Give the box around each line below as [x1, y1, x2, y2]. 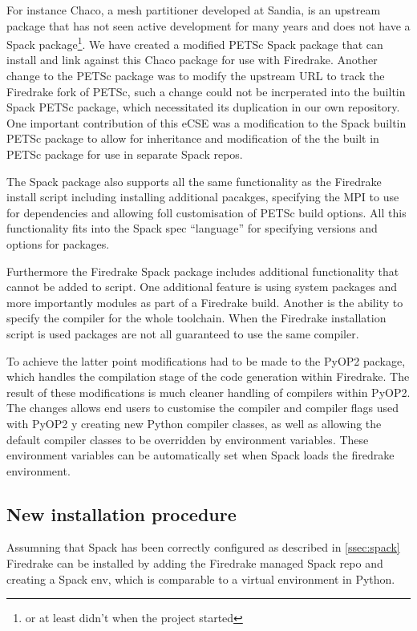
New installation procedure [6, 501, 237, 526]
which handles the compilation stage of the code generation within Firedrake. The [6, 368, 410, 385]
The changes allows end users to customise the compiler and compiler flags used [6, 399, 399, 416]
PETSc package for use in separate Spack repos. [6, 146, 243, 162]
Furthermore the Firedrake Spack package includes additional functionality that [6, 262, 399, 279]
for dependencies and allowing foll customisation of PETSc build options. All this [6, 204, 407, 220]
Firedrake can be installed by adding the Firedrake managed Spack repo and [6, 555, 383, 572]
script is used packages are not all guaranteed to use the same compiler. [6, 325, 359, 342]
